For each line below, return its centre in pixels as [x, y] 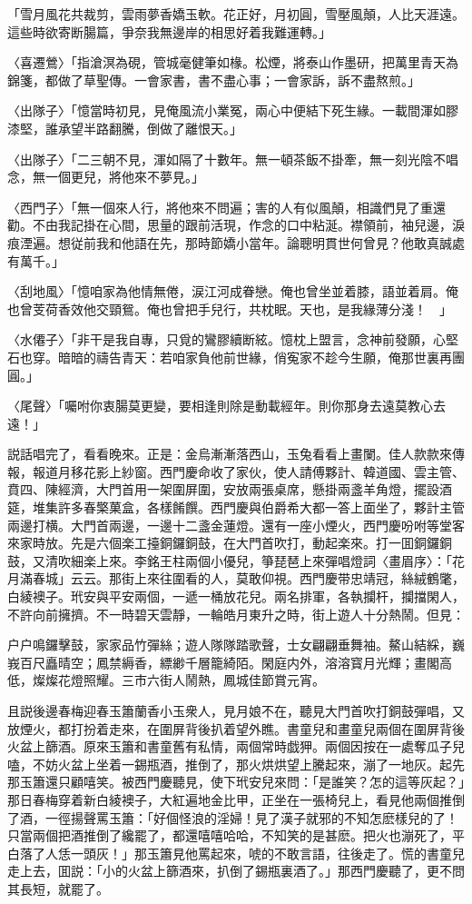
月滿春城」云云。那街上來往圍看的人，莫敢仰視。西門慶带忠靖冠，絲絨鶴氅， [236, 578]
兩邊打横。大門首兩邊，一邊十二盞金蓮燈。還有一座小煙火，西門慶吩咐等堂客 [236, 525]
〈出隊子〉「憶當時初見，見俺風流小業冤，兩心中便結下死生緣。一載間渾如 [226, 110]
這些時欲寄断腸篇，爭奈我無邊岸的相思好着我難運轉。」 [169, 31]
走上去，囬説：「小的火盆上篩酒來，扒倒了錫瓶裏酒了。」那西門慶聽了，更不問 [236, 871]
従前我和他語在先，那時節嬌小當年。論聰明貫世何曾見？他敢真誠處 [267, 242]
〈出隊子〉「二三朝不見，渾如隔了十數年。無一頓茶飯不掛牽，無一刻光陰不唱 [233, 159]
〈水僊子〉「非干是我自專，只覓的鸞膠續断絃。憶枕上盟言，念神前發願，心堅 [233, 339]
